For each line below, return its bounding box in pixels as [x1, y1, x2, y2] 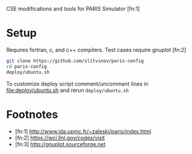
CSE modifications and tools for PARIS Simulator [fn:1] [6, 5, 140, 12]
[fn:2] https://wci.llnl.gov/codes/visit [14, 134, 105, 141]
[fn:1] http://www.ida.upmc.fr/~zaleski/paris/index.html [14, 127, 152, 135]
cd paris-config [6, 63, 47, 69]
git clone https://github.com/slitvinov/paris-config [6, 57, 144, 64]
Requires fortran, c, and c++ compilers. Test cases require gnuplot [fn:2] [6, 46, 187, 53]
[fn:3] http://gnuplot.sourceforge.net [14, 140, 106, 147]
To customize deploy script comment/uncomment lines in [6, 80, 149, 87]
